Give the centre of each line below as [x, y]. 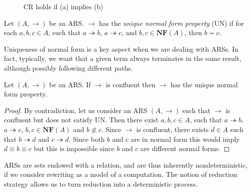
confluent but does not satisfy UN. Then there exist [81, 120]
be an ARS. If [70, 84]
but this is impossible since [74, 148]
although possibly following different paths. [68, 67]
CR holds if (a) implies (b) [63, 6]
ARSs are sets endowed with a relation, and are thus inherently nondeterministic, [126, 164]
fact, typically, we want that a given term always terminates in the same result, [123, 58]
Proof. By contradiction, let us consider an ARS [76, 110]
